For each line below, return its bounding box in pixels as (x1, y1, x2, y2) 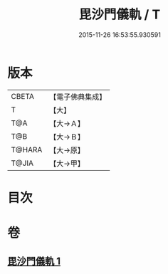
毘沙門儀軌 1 (7, 255, 61, 268)
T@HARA (11, 144, 43, 154)
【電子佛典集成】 (49, 92, 107, 102)
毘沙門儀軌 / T (78, 6, 161, 23)
